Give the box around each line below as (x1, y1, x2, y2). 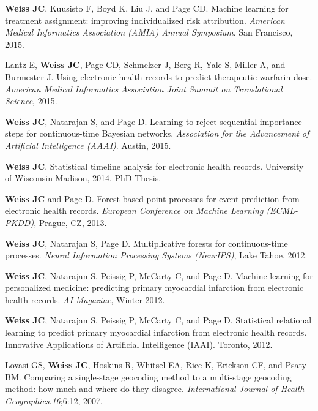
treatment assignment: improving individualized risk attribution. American (5, 13, 285, 26)
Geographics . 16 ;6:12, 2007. (5, 394, 103, 407)
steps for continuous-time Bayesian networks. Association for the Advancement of (5, 127, 309, 140)
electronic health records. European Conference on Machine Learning (5, 204, 264, 217)
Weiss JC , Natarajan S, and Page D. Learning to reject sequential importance (5, 115, 302, 127)
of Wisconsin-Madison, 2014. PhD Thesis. (5, 172, 161, 184)
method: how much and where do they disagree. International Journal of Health (5, 382, 305, 395)
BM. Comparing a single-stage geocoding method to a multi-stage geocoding (5, 370, 292, 383)
